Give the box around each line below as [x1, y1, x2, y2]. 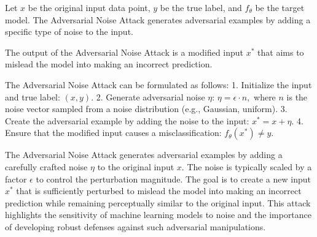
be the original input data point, [28, 1, 151, 13]
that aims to [257, 45, 304, 58]
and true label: [5, 90, 60, 103]
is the [286, 90, 308, 103]
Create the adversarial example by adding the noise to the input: [5, 114, 249, 127]
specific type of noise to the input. [5, 25, 133, 38]
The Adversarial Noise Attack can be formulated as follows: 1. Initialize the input [5, 78, 312, 91]
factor [5, 172, 27, 185]
